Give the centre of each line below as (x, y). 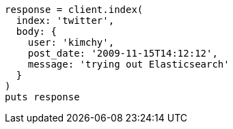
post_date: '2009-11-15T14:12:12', (123, 53)
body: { (36, 31)
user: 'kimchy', (71, 42)
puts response (42, 97)
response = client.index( (74, 10)
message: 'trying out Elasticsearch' (128, 64)
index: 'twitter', (65, 20)
